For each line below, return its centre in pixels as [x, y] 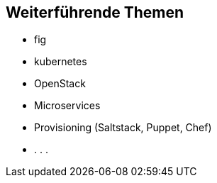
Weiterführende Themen [95, 12]
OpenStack [60, 84]
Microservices [67, 106]
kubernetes [61, 62]
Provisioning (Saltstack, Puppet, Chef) [123, 128]
